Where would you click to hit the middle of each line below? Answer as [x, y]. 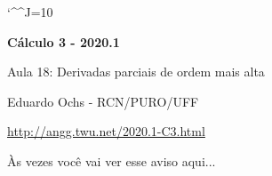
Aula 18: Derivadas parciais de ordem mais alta [136, 72]
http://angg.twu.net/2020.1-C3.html [106, 131]
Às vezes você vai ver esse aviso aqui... [112, 160]
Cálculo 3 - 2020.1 [64, 41]
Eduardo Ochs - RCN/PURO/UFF [103, 101]
